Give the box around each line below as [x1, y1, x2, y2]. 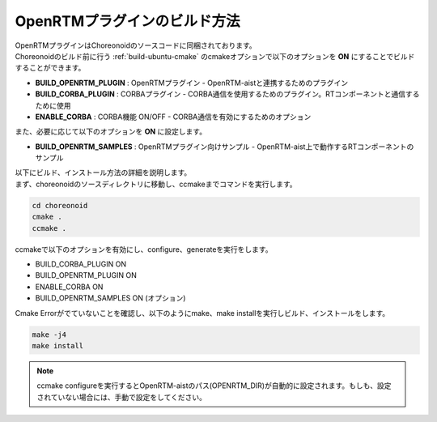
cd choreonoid [32, 201, 88, 210]
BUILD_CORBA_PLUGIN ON [35, 259, 127, 269]
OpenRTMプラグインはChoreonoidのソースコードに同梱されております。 [15, 40, 257, 50]
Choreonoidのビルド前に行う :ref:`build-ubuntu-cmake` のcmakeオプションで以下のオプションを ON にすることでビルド [15, 51, 415, 61]
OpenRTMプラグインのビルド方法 [15, 12, 240, 30]
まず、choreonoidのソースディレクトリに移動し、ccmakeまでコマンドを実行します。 [15, 179, 297, 189]
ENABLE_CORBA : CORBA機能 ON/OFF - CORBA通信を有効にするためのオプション [35, 112, 312, 121]
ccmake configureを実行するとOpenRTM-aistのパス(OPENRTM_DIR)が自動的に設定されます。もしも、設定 [36, 381, 392, 390]
